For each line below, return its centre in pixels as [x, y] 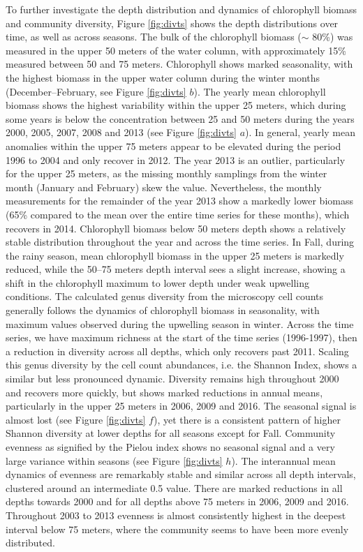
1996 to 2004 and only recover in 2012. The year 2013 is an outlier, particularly [176, 159]
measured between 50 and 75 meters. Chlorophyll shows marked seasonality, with [179, 64]
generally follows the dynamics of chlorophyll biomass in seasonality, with [163, 310]
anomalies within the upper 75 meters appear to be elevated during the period [173, 146]
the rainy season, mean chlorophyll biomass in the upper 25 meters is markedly [175, 255]
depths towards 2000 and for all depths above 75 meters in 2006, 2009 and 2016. [177, 501]
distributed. [30, 543]
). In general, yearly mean [301, 132]
